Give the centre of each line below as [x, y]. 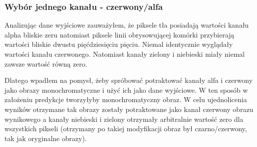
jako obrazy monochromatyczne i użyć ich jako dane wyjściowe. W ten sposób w [126, 90]
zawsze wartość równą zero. [46, 63]
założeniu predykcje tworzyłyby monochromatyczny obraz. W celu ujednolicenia [126, 99]
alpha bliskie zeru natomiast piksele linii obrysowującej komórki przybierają [120, 34]
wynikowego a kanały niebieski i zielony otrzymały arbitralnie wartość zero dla [124, 119]
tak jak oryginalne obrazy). [46, 138]
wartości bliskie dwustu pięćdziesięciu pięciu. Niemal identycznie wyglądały [119, 44]
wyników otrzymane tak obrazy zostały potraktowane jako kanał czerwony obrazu [129, 109]
